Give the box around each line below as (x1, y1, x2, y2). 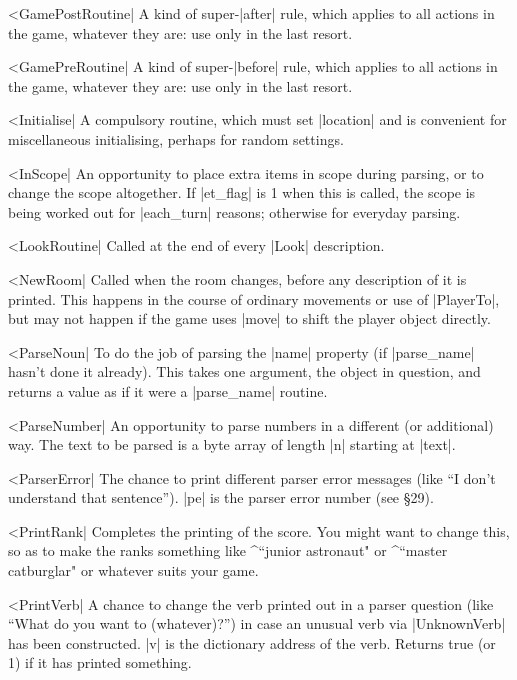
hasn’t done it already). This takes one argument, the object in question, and (8, 361, 481, 382)
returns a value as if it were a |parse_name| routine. (8, 380, 328, 401)
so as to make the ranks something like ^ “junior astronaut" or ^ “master (8, 540, 448, 561)
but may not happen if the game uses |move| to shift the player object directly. (8, 308, 491, 329)
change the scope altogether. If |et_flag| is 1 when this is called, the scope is (8, 182, 476, 203)
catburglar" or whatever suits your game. (8, 560, 259, 581)
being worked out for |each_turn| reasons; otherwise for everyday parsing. (8, 201, 461, 222)
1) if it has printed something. (8, 652, 192, 673)
